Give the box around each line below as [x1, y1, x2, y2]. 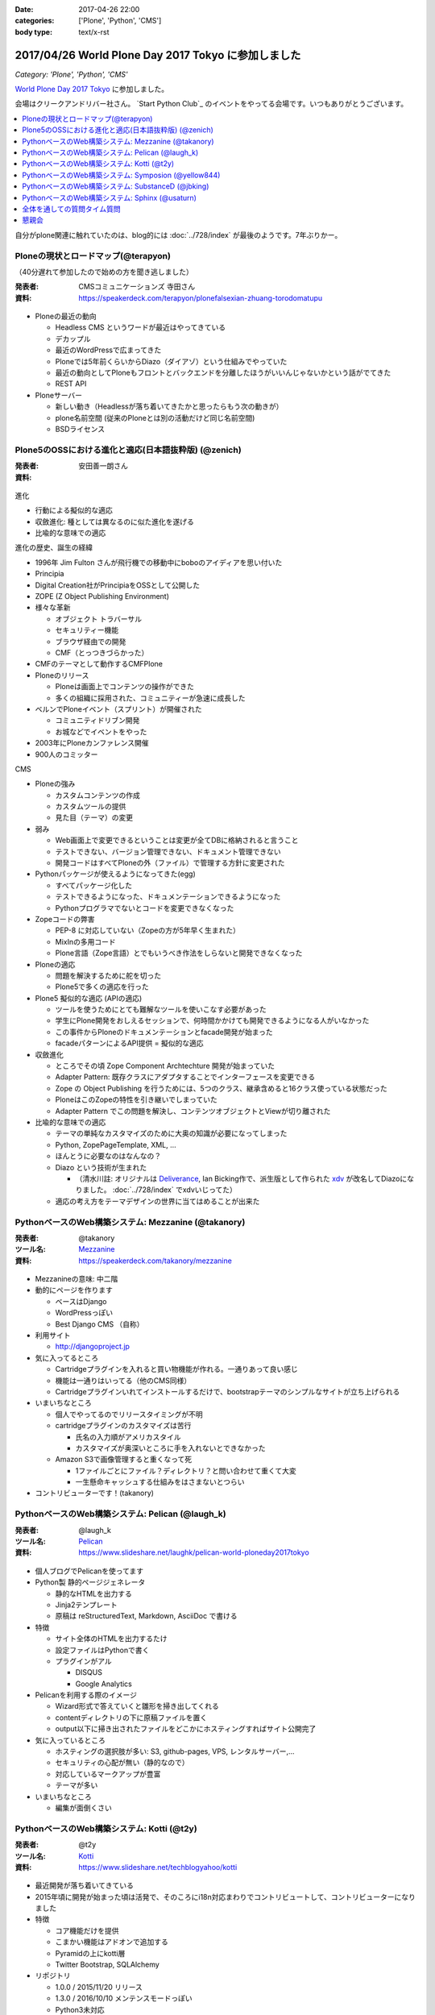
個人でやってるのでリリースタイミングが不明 [55, 1409, 203, 1419]
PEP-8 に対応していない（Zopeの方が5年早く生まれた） [55, 925, 241, 935]
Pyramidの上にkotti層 [55, 1948, 126, 1958]
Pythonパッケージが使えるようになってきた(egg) [35, 869, 197, 879]
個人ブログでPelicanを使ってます [35, 1566, 144, 1576]
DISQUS [75, 1668, 102, 1677]
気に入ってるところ [35, 1352, 99, 1362]
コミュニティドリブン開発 [55, 716, 140, 725]
